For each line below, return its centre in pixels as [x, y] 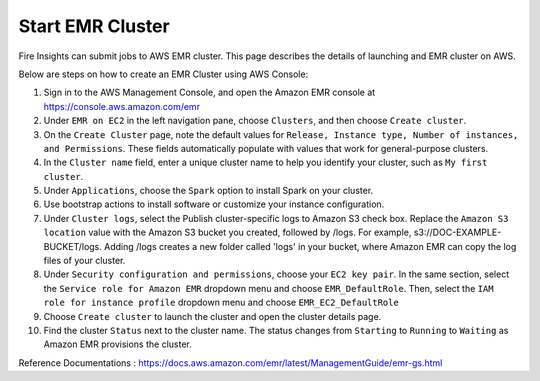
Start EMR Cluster [94, 26]
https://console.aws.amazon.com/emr [121, 106]
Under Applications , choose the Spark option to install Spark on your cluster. [208, 191]
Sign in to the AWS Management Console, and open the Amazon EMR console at [209, 92]
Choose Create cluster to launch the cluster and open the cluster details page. [212, 316]
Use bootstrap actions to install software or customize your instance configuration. [214, 204]
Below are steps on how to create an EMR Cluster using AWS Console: [163, 74]
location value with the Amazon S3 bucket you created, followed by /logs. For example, [227, 232]
